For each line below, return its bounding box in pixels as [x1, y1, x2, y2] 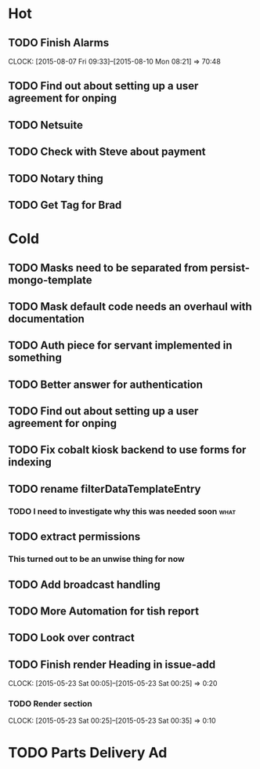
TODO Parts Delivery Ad [8, 743, 168, 761]
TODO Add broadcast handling [8, 578, 161, 591]
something [8, 351, 63, 365]
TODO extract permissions [8, 530, 141, 544]
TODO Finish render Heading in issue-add [8, 658, 216, 671]
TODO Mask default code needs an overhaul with [8, 300, 252, 313]
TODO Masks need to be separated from [8, 261, 208, 275]
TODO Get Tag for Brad [8, 198, 122, 212]
